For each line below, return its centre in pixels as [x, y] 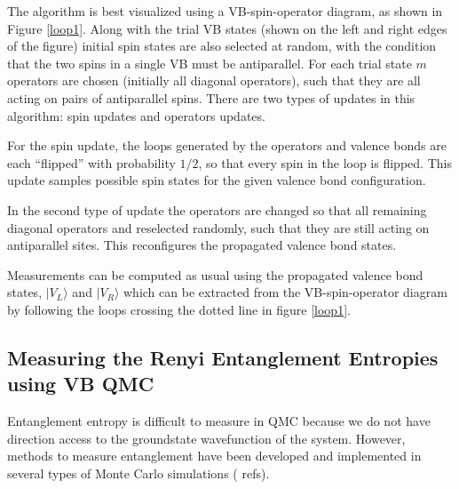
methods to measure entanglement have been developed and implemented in [214, 456]
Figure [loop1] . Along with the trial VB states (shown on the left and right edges [227, 28]
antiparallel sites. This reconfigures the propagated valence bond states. [202, 245]
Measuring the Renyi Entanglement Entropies [223, 357]
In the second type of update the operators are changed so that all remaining [217, 209]
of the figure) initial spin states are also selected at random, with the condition [222, 46]
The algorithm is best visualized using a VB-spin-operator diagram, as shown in [225, 11]
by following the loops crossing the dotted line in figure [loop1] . [179, 309]
